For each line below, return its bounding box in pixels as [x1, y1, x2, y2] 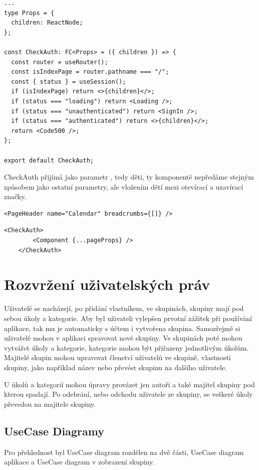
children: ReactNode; [11, 19, 83, 27]
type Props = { [4, 9, 55, 17]
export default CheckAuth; [4, 156, 94, 164]
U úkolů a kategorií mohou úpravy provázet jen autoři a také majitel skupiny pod [4, 379, 255, 389]
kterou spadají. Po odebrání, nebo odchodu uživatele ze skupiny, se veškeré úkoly [4, 389, 253, 399]
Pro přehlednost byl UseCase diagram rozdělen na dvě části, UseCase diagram [4, 446, 244, 457]
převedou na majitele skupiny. [4, 398, 96, 409]
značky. [4, 191, 27, 202]
